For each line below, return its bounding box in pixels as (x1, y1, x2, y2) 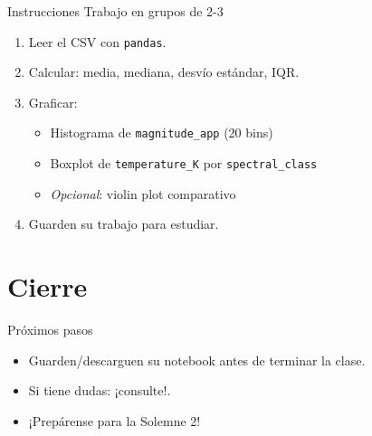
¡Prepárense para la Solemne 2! (28, 411, 201, 430)
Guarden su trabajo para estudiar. (28, 214, 219, 233)
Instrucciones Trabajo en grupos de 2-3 (7, 2, 224, 20)
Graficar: (28, 92, 78, 111)
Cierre (7, 268, 88, 305)
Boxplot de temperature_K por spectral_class (50, 154, 318, 173)
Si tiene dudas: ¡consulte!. (28, 381, 171, 400)
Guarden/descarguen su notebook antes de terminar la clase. (28, 350, 366, 369)
